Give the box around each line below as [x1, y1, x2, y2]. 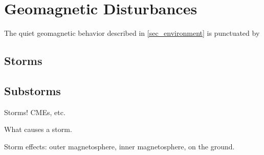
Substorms [4, 82, 61, 98]
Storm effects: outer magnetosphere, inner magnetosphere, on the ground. [4, 141, 235, 151]
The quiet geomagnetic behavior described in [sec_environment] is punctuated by [4, 28, 260, 38]
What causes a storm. [4, 124, 72, 135]
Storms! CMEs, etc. [4, 106, 65, 117]
